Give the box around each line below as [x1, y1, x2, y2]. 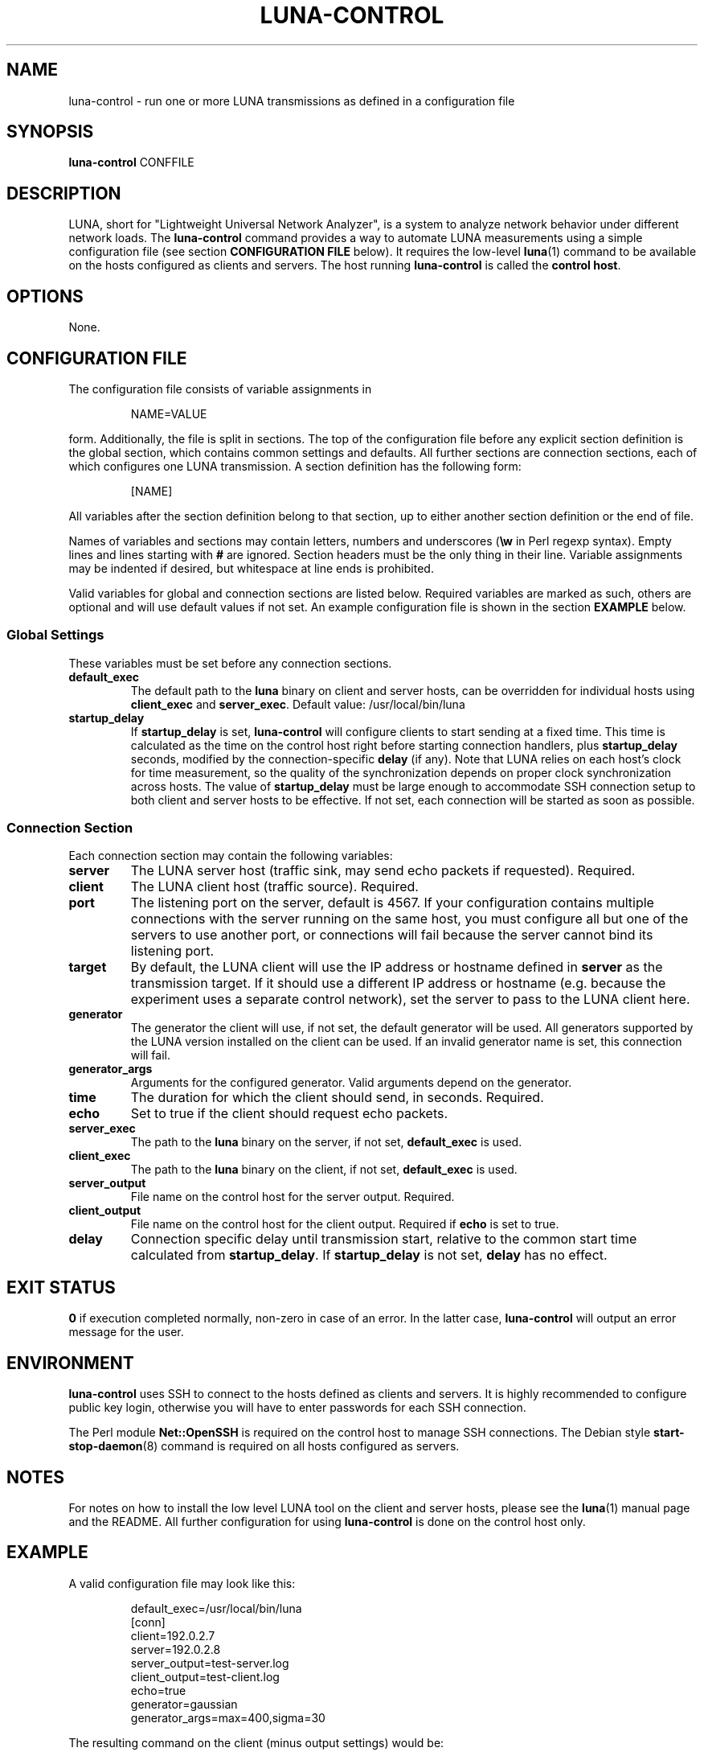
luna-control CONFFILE [68, 155, 194, 170]
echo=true [130, 1683, 186, 1697]
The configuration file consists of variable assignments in [68, 381, 372, 396]
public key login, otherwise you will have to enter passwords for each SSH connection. [68, 1400, 526, 1415]
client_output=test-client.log [130, 1669, 280, 1684]
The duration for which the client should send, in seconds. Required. [130, 1089, 544, 1106]
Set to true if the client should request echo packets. [130, 1105, 448, 1122]
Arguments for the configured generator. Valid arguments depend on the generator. [130, 1075, 572, 1090]
